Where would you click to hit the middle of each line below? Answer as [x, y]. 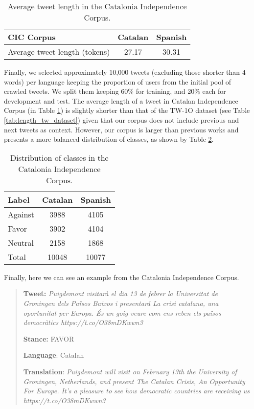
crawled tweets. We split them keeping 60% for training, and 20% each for [115, 91]
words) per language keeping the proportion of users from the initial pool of [118, 81]
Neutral [21, 242]
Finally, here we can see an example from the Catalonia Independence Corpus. [122, 277]
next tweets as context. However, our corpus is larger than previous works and [121, 129]
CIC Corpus [32, 37]
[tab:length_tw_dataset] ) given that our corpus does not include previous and [121, 119]
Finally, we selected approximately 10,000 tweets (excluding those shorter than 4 [125, 72]
